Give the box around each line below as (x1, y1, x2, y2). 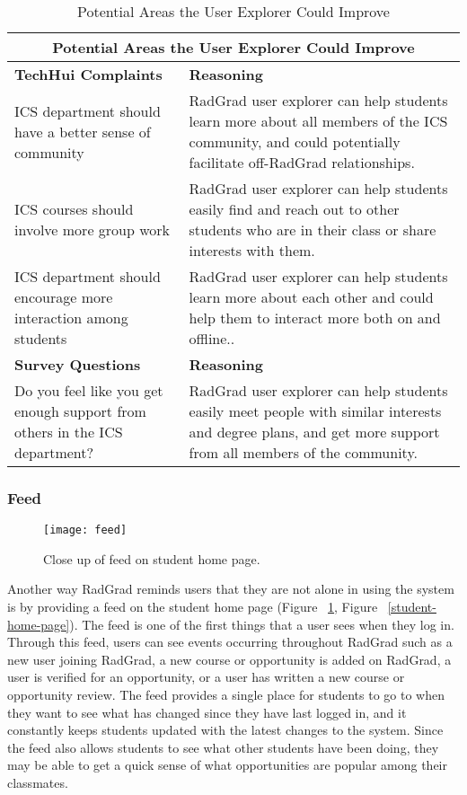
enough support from (14, 401, 146, 421)
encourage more (14, 287, 113, 307)
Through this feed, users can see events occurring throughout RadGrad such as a (7, 632, 453, 651)
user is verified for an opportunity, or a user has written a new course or (7, 667, 405, 686)
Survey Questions (14, 354, 141, 375)
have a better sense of (14, 120, 151, 142)
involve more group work (14, 219, 171, 240)
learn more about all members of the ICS (189, 110, 448, 131)
